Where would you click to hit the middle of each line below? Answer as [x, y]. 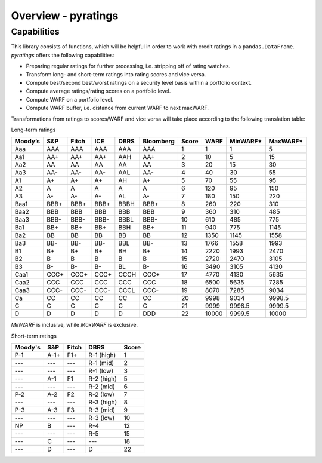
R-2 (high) [103, 379]
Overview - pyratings [65, 16]
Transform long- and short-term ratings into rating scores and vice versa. [116, 74]
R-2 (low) [101, 394]
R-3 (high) [103, 402]
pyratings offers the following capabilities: [63, 55]
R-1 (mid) [101, 363]
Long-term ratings [33, 130]
